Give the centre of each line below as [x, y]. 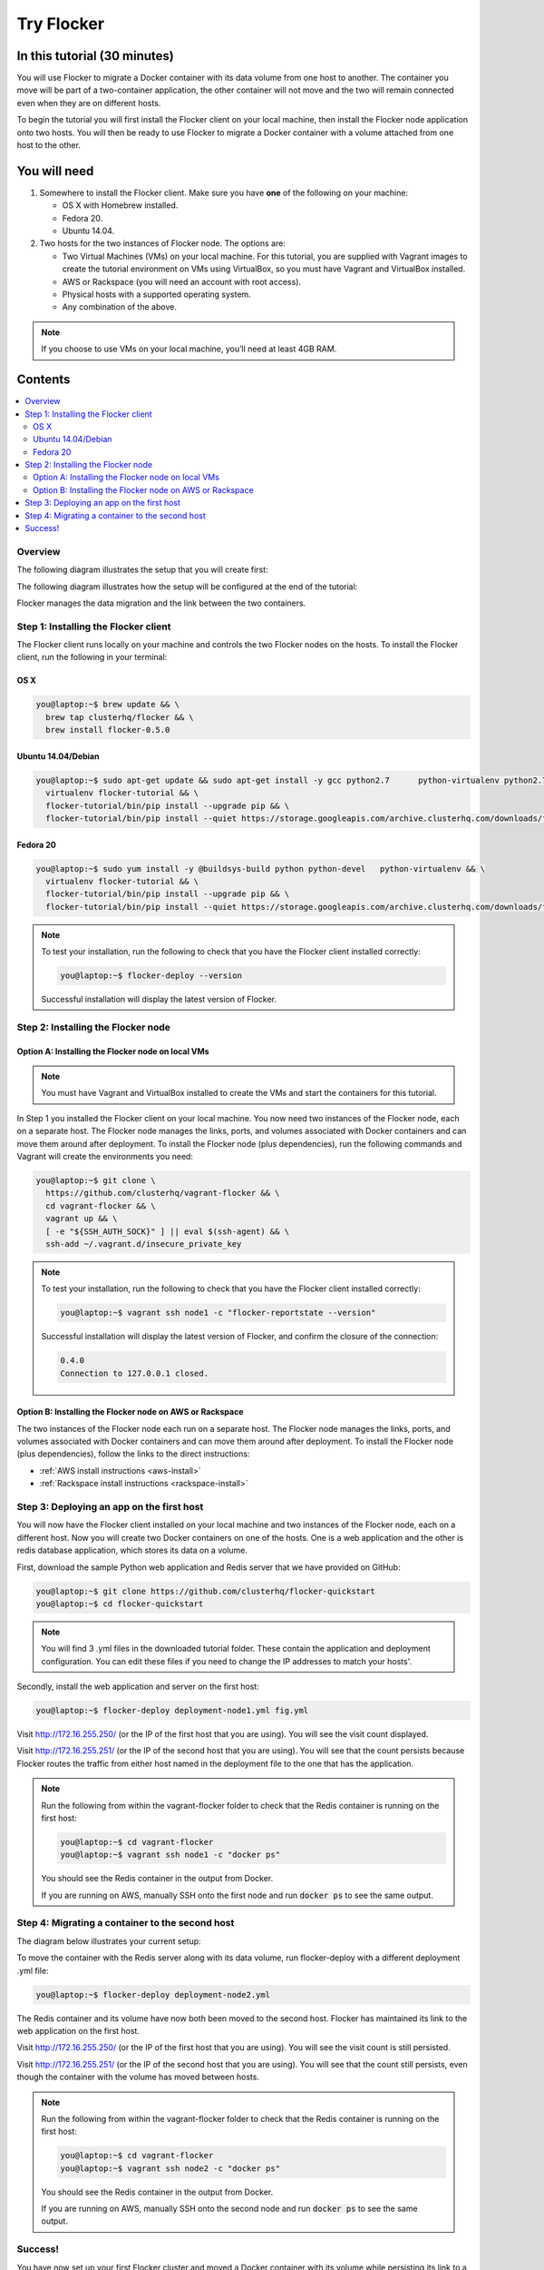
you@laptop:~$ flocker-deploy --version [151, 976]
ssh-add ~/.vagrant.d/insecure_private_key [144, 1244]
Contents [44, 380]
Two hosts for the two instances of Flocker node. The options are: [162, 243]
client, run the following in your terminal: [92, 657]
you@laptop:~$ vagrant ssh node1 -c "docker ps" [170, 1855]
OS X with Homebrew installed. [120, 205]
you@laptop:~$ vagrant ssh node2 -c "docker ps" [170, 2168]
